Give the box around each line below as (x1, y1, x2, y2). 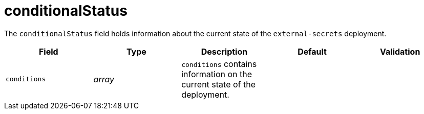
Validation (380, 46, 420, 57)
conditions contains (181, 58, 257, 69)
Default (298, 46, 327, 57)
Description (201, 46, 248, 57)
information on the (181, 69, 252, 79)
